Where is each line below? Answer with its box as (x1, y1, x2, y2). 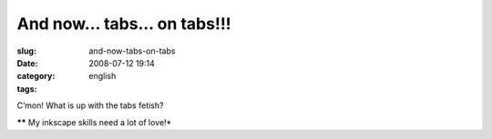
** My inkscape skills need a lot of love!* (16, 116, 172, 127)
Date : (16, 57, 38, 68)
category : (16, 71, 56, 82)
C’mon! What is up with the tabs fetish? (16, 100, 164, 111)
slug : (16, 45, 36, 56)
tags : (16, 83, 37, 94)
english (88, 71, 117, 82)
